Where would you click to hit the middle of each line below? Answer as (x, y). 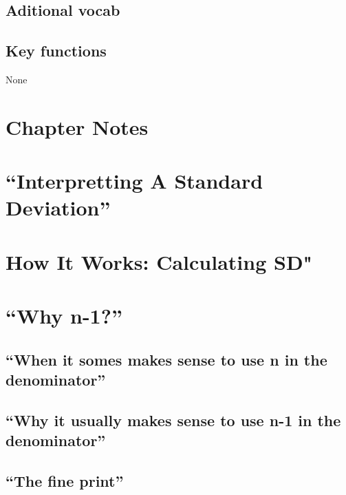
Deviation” (58, 208)
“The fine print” (65, 481)
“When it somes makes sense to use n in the (166, 359)
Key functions (56, 51)
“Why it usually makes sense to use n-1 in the (173, 420)
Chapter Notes (77, 126)
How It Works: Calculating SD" (159, 261)
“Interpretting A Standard (134, 181)
